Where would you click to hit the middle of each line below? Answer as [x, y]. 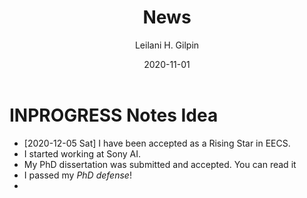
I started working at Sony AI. [82, 153]
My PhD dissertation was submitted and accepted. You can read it [160, 164]
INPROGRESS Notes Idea [114, 115]
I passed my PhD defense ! [77, 175]
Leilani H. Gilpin [167, 45]
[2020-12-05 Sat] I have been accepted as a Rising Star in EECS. [157, 143]
